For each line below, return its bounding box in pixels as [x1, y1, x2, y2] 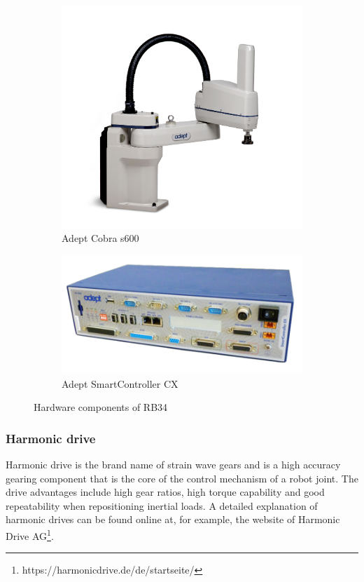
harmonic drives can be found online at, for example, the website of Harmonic [6, 512, 340, 527]
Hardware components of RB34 [34, 400, 168, 414]
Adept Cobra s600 [62, 231, 139, 245]
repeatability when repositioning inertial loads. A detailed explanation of [6, 498, 318, 513]
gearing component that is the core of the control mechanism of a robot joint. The [6, 471, 358, 485]
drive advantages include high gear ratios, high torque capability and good [6, 485, 325, 499]
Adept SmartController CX [62, 376, 178, 391]
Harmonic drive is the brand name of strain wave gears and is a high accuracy [6, 457, 341, 471]
